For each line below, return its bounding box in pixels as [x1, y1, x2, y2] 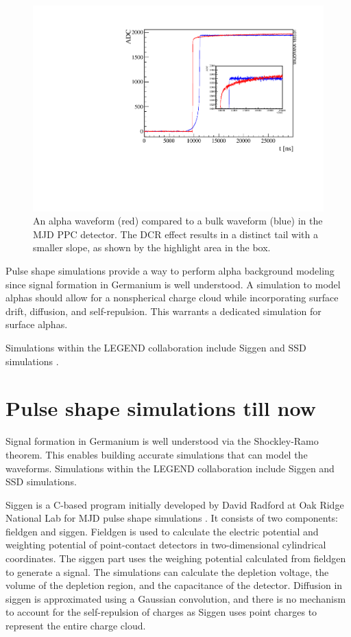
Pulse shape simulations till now [5, 394, 316, 422]
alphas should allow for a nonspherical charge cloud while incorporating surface [5, 290, 339, 305]
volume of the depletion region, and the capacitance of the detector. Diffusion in [5, 578, 343, 592]
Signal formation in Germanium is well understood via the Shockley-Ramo [5, 434, 319, 448]
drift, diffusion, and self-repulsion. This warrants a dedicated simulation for [5, 303, 322, 318]
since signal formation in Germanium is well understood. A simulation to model [5, 277, 341, 291]
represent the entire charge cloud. [5, 618, 146, 633]
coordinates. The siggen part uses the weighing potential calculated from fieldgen [5, 551, 346, 566]
